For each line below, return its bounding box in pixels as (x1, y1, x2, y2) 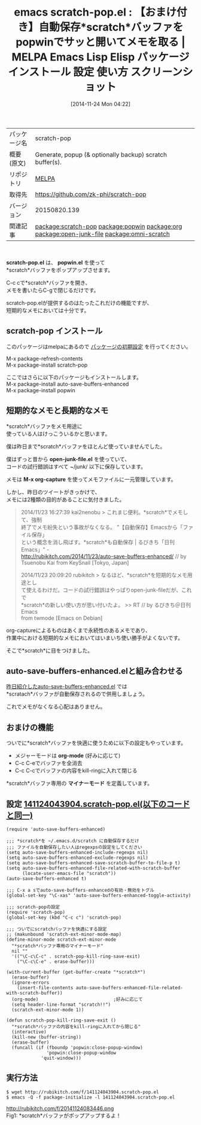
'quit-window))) (41, 1055, 82, 1061)
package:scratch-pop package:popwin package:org (35, 222, 182, 230)
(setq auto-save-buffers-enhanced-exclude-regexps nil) (6, 855, 148, 861)
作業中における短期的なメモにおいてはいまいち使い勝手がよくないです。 (6, 634, 184, 641)
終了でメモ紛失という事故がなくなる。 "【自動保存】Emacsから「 (20, 523, 184, 531)
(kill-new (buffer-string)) (11, 1034, 82, 1040)
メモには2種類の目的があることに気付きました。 (6, 496, 125, 503)
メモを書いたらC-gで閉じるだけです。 (6, 286, 99, 294)
